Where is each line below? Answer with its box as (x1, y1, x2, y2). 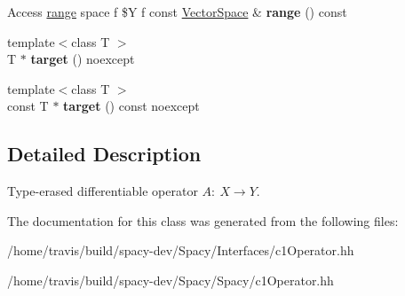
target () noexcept (30, 50, 135, 68)
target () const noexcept (63, 97, 200, 115)
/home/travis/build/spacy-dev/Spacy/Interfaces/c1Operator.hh (7, 241, 354, 260)
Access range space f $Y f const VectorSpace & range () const (7, 3, 347, 20)
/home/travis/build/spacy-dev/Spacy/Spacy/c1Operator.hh (7, 270, 334, 289)
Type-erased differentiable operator (7, 182, 198, 200)
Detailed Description (7, 140, 202, 167)
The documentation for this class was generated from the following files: (7, 211, 399, 230)
